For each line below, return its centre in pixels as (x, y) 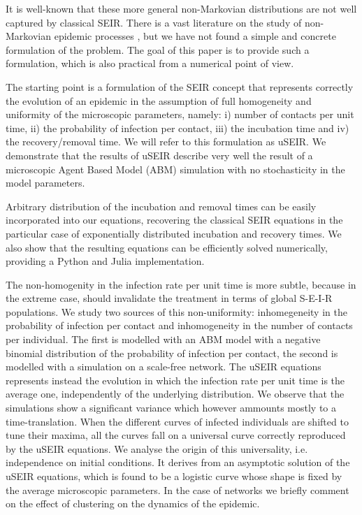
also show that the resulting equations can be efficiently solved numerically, (167, 247)
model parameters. (45, 183)
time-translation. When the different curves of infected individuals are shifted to (177, 421)
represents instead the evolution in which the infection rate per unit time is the (175, 380)
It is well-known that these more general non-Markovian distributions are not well (181, 8)
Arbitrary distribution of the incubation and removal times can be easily (161, 206)
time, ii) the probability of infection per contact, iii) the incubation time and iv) (178, 128)
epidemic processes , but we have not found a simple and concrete (195, 36)
